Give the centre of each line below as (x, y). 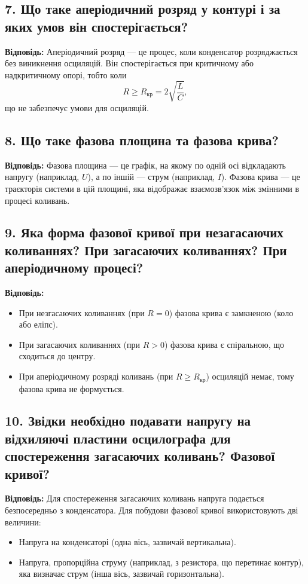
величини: (23, 522)
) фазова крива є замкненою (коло (231, 312)
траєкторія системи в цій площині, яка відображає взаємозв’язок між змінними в (152, 188)
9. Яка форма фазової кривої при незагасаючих (144, 232)
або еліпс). (38, 324)
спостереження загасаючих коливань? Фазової (140, 456)
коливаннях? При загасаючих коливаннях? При (146, 250)
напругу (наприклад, (42, 177)
